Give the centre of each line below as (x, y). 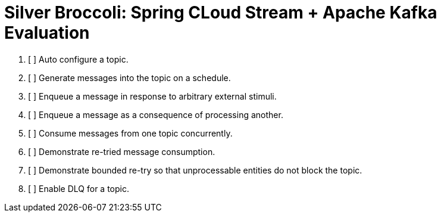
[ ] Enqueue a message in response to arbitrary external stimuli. (152, 96)
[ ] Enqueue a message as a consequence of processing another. (156, 114)
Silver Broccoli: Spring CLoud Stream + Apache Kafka (221, 13)
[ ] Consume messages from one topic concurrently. (130, 133)
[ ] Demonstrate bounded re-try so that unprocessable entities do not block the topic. (195, 170)
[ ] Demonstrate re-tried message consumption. (122, 151)
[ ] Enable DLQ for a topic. (79, 188)
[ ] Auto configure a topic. (78, 59)
